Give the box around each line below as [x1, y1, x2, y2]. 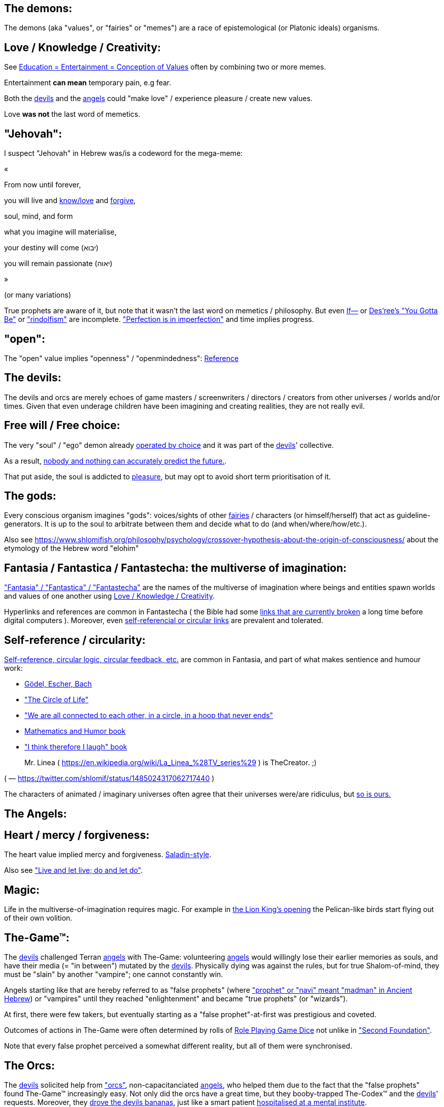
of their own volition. [4, 914, 73, 923]
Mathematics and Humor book [24, 727, 126, 736]
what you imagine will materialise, [4, 227, 117, 237]
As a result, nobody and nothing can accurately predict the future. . [4, 456, 227, 465]
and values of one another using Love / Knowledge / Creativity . [4, 592, 215, 601]
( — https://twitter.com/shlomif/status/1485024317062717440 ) [4, 774, 215, 783]
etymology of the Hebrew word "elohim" [4, 544, 139, 553]
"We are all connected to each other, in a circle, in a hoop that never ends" [24, 711, 274, 720]
